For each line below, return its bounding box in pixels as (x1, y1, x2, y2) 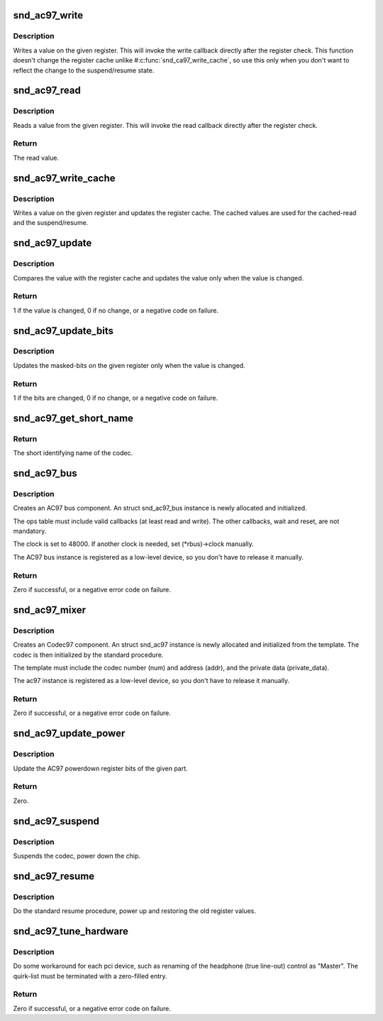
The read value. (13, 153, 60, 162)
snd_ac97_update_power (13, 728, 126, 740)
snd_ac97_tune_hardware (13, 925, 129, 937)
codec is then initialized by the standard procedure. (13, 650, 164, 659)
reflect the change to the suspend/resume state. (13, 66, 155, 75)
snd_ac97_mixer (13, 604, 87, 616)
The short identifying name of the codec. (13, 449, 133, 457)
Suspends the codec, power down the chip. (13, 851, 141, 860)
